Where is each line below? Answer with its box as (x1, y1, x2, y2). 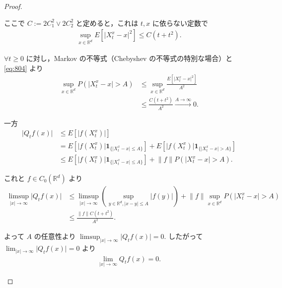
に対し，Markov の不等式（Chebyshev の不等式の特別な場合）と (26, 53, 233, 63)
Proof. (4, 1, 22, 11)
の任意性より (34, 231, 76, 241)
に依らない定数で (152, 17, 208, 28)
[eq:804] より (4, 62, 43, 73)
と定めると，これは (75, 17, 139, 28)
